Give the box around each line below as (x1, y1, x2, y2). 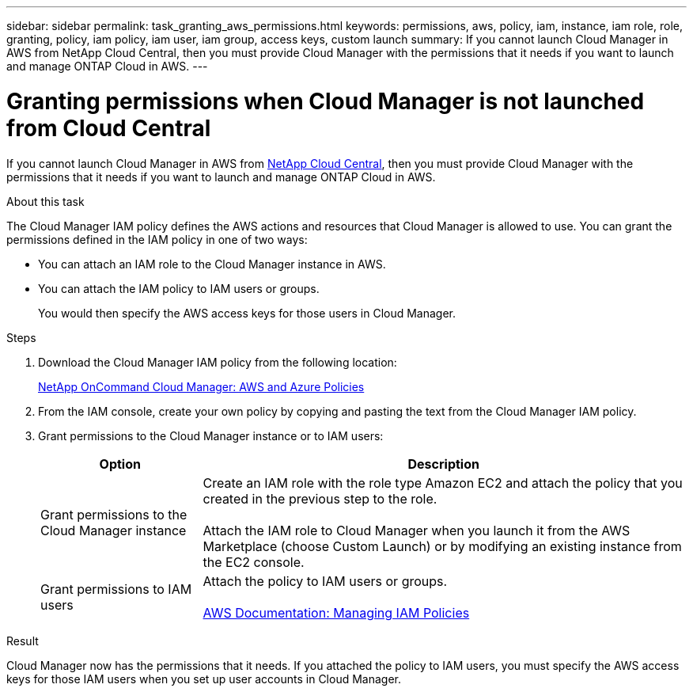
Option (99, 455, 141, 472)
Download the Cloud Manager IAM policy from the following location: (38, 355, 397, 369)
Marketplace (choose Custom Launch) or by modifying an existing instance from (203, 538, 682, 554)
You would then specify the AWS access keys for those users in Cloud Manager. (38, 306, 456, 320)
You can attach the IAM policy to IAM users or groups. (38, 281, 320, 295)
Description (407, 455, 479, 472)
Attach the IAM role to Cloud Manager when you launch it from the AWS (203, 522, 631, 538)
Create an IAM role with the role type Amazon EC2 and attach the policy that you (203, 474, 683, 491)
